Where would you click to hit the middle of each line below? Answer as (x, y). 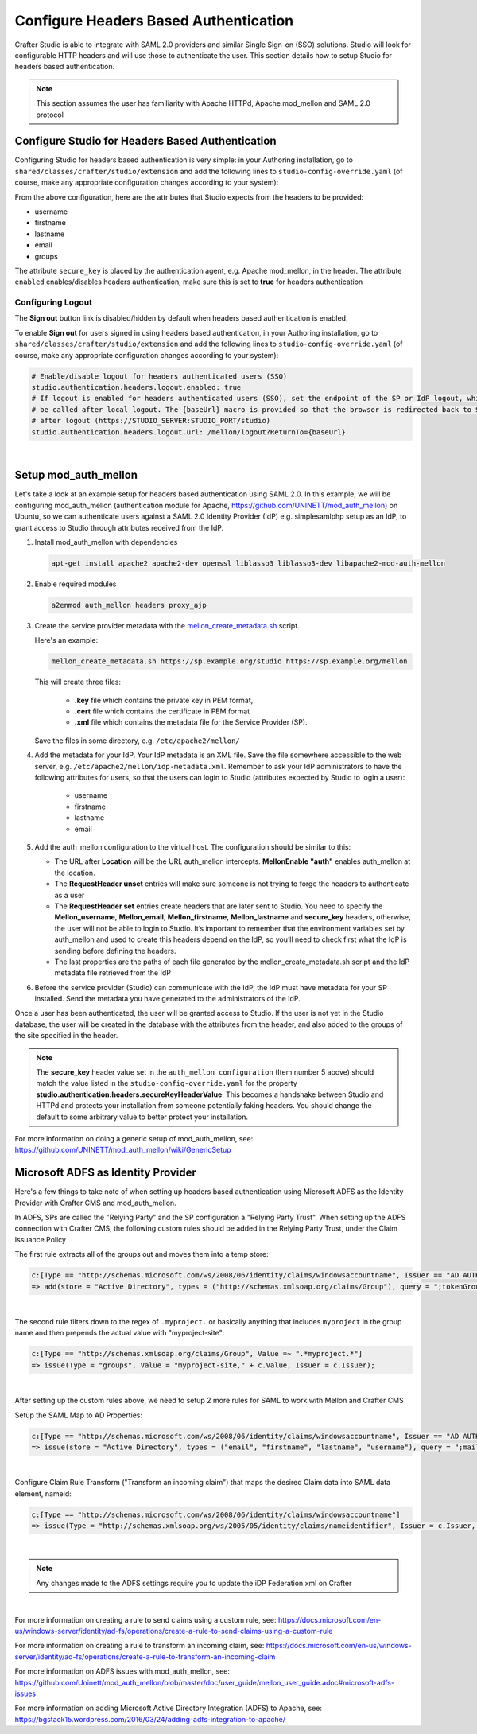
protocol (50, 115)
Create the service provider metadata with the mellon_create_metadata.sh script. (167, 625)
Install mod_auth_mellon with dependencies (106, 542)
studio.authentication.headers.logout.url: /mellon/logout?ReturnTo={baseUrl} (188, 432)
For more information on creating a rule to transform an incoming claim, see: (140, 1646)
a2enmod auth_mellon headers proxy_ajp (129, 605)
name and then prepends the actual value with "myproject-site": (120, 1333)
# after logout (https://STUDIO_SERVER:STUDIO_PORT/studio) (151, 421)
